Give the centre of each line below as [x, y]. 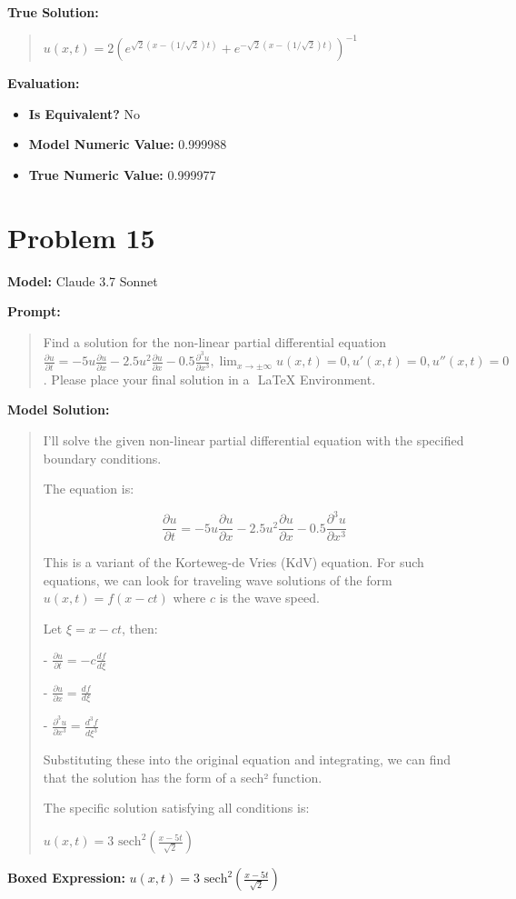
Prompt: [34, 311]
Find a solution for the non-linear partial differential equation [215, 341]
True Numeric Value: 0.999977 [122, 174]
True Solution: [53, 12]
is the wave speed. [269, 598]
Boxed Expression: [66, 878]
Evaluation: [44, 83]
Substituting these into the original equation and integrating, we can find [247, 759]
